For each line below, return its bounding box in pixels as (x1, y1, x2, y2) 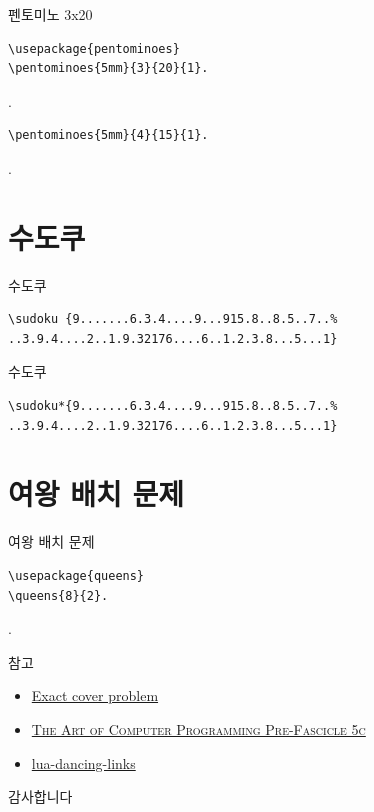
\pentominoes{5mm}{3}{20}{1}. (8, 61, 209, 76)
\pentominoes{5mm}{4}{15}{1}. (8, 128, 209, 143)
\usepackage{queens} (8, 568, 145, 583)
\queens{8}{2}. (8, 588, 109, 603)
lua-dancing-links (31, 752, 136, 773)
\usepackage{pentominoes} (8, 41, 180, 56)
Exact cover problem (31, 685, 159, 706)
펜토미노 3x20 (8, 4, 93, 24)
